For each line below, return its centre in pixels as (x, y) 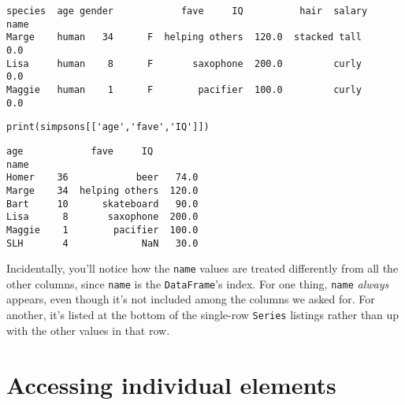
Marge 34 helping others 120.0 (102, 190)
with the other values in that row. (88, 330)
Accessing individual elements (171, 384)
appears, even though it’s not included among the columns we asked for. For (191, 299)
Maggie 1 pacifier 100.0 (102, 230)
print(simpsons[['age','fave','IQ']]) (108, 127)
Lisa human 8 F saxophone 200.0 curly (184, 63)
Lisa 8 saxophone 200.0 (102, 217)
